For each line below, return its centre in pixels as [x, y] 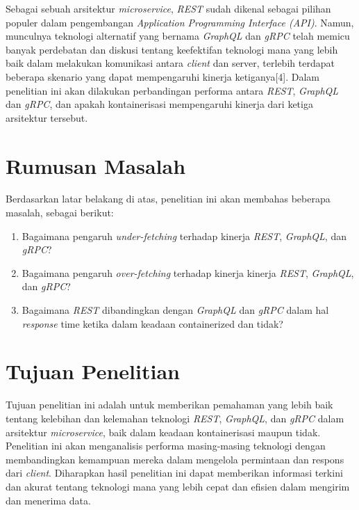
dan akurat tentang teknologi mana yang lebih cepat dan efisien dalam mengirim [178, 486]
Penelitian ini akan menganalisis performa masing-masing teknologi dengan [166, 446]
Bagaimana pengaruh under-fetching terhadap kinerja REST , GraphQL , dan [184, 236]
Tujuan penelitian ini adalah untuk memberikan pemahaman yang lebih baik [169, 405]
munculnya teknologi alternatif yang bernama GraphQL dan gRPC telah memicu [178, 36]
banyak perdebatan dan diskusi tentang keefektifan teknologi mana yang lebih [172, 49]
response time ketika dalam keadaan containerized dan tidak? [152, 323]
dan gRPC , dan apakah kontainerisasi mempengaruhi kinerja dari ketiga [159, 104]
